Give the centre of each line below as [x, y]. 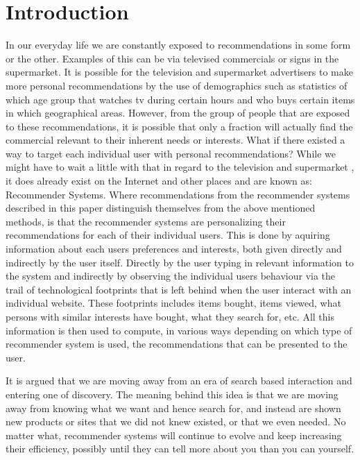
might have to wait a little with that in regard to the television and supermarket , [180, 167]
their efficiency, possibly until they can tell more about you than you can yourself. [180, 449]
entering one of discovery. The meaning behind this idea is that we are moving [172, 394]
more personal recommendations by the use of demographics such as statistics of [177, 85]
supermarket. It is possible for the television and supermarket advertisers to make [179, 72]
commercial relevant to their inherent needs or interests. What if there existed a [175, 140]
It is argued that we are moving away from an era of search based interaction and [179, 381]
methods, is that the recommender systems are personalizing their [146, 221]
